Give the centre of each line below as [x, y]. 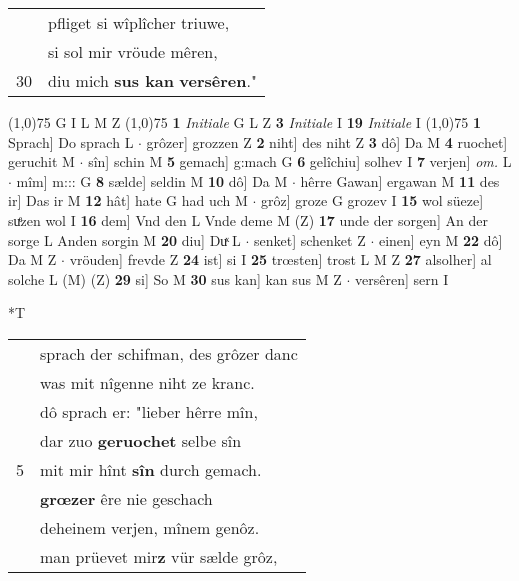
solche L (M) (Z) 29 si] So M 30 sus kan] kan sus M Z [175, 278]
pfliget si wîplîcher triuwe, [139, 22]
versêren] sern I [402, 278]
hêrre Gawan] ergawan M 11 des [400, 180]
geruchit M [41, 161]
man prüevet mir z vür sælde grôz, [159, 556]
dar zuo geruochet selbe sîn [141, 440]
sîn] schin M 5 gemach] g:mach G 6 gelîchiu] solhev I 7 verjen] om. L [300, 161]
